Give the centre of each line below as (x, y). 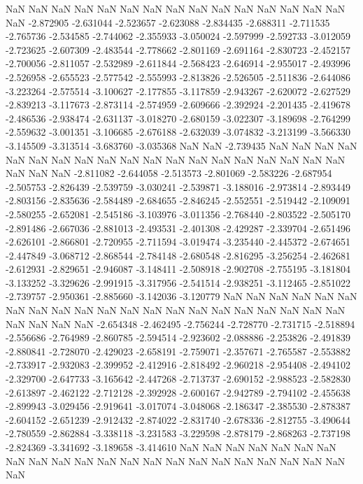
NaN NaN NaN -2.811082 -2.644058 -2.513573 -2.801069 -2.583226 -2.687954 (169, 173)
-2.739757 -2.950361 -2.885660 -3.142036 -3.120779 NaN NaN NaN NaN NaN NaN (181, 296)
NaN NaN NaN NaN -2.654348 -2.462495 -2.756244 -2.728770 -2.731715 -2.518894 (180, 323)
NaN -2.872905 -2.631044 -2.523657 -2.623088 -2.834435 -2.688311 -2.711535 (168, 22)
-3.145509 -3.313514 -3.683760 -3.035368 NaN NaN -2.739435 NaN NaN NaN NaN (181, 145)
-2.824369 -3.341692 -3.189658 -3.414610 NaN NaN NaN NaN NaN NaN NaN (171, 447)
